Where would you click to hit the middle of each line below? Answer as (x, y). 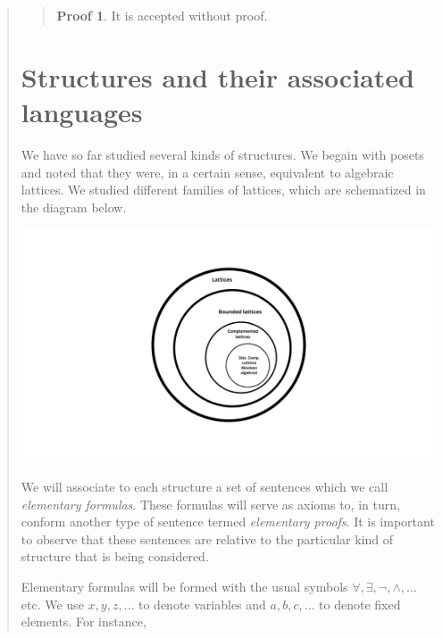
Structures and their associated (217, 76)
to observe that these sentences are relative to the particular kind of (207, 539)
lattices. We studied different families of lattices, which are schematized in (223, 190)
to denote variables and (202, 604)
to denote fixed (360, 604)
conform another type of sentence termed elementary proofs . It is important (228, 522)
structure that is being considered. (115, 556)
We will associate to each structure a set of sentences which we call (205, 486)
